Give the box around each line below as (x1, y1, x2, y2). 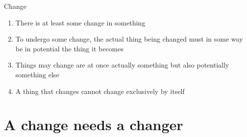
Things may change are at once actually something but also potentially (15, 60, 229, 70)
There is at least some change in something (15, 17, 146, 27)
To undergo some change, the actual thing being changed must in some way (15, 34, 243, 44)
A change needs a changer (4, 114, 183, 135)
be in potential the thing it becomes (15, 43, 123, 53)
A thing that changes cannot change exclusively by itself (15, 86, 185, 96)
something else (15, 69, 59, 79)
